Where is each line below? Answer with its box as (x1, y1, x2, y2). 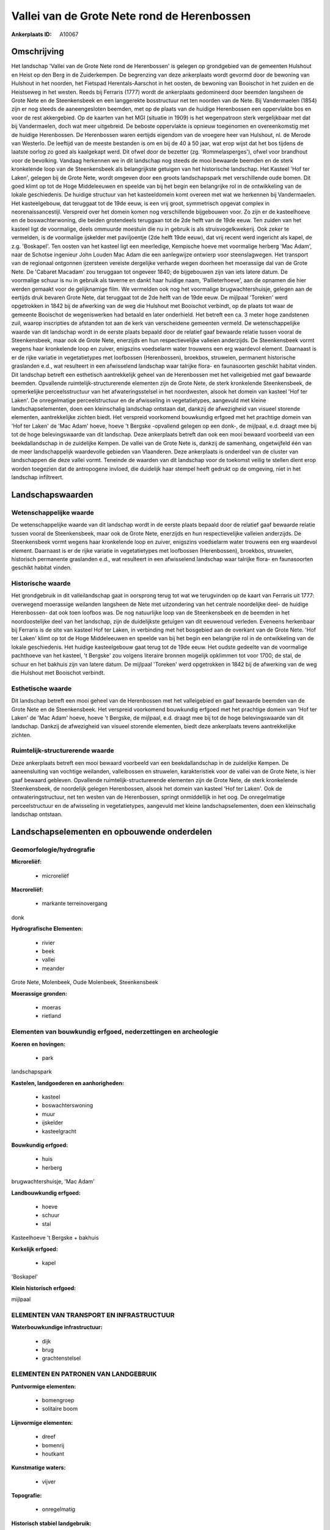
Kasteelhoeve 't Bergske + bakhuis (11, 1234, 99, 1242)
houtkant (42, 1450, 64, 1457)
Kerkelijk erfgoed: (11, 1245, 58, 1253)
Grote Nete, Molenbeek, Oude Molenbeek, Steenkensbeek (11, 979, 158, 986)
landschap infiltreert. (11, 474, 64, 481)
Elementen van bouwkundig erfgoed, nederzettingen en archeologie (11, 1028, 219, 1036)
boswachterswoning (42, 1102, 94, 1109)
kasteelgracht (42, 1127, 76, 1135)
